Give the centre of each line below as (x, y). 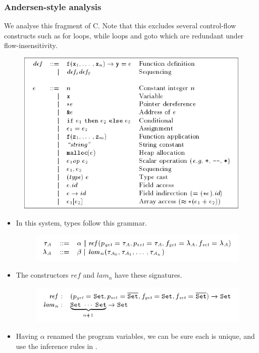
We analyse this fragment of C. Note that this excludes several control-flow (120, 26)
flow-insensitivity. (31, 45)
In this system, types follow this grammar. (81, 222)
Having (27, 336)
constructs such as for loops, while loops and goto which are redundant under (124, 35)
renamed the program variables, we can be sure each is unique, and (151, 336)
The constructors (42, 275)
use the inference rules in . (57, 346)
